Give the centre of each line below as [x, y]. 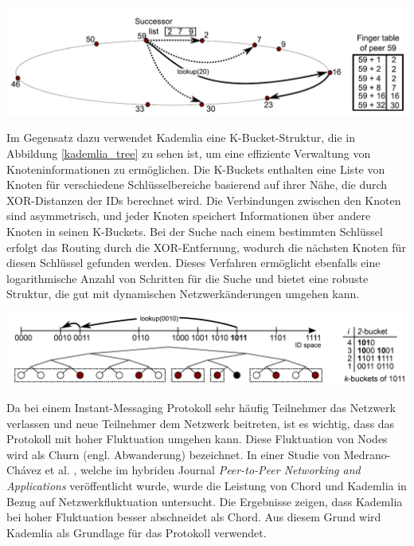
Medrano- [367, 454]
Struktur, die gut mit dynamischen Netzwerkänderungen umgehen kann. [183, 294]
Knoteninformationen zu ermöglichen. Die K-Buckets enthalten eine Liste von [196, 169]
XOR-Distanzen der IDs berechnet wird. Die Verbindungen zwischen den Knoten [204, 200]
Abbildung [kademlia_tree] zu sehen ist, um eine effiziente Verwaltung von [189, 153]
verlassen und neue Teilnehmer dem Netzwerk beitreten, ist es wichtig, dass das [201, 423]
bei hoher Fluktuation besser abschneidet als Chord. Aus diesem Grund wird [194, 517]
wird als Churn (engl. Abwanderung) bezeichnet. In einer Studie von [174, 454]
